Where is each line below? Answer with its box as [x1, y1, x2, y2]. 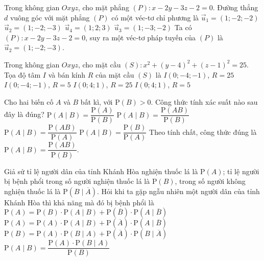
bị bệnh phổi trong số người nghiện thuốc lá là [4, 176, 150, 186]
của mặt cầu [95, 69, 134, 80]
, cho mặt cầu [78, 59, 121, 69]
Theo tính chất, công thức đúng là [149, 126, 257, 137]
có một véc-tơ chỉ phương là [111, 12, 199, 22]
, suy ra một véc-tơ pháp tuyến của [85, 32, 196, 42]
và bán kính [48, 69, 86, 80]
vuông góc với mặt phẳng [10, 12, 90, 22]
